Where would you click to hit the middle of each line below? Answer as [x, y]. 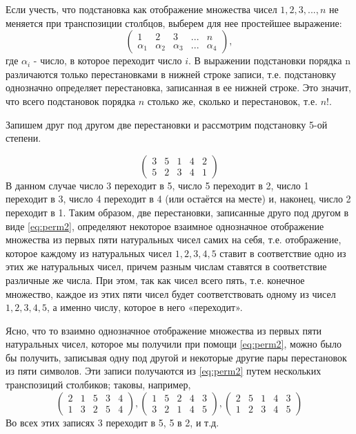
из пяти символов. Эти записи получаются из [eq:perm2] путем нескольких [164, 371]
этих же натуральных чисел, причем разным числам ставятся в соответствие [166, 266]
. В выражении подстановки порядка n [269, 60]
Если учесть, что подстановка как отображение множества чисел [141, 9]
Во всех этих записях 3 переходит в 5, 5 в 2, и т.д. [112, 422]
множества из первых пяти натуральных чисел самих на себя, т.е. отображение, [174, 239]
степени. [23, 138]
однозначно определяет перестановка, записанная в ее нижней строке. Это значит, [178, 87]
